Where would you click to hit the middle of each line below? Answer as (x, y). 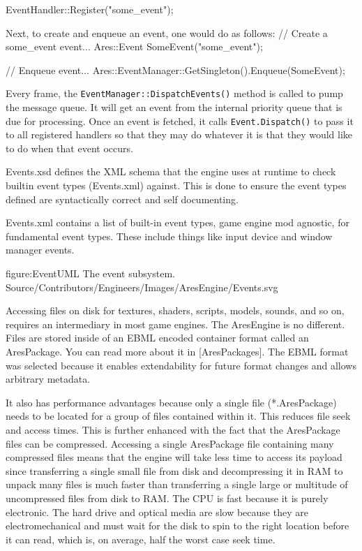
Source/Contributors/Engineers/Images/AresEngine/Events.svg (142, 287)
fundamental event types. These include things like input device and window (169, 236)
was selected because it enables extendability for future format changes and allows (181, 365)
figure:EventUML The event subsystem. (90, 273)
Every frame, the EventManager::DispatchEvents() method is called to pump (174, 93)
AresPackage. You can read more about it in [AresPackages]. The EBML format (177, 351)
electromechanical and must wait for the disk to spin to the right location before (178, 526)
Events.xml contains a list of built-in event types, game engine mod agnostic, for (178, 222)
